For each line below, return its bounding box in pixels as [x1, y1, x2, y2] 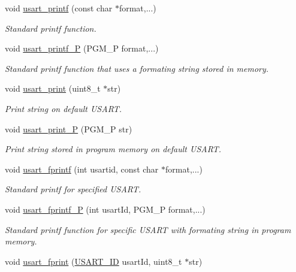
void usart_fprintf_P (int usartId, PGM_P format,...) [5, 203, 206, 215]
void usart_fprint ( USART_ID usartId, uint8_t [5, 255, 182, 267]
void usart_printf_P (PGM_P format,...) [5, 42, 159, 55]
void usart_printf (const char [5, 2, 113, 14]
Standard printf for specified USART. [5, 183, 141, 195]
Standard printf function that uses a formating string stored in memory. [5, 62, 269, 74]
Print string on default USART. [5, 102, 122, 114]
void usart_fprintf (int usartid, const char [5, 162, 159, 175]
